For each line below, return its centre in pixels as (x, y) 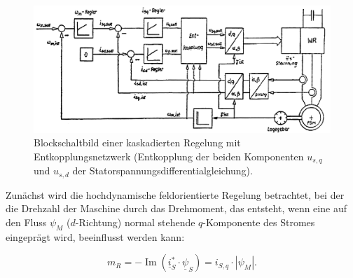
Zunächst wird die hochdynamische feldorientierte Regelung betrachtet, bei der (175, 194)
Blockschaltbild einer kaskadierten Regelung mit (137, 143)
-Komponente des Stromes (259, 222)
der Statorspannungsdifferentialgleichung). (162, 171)
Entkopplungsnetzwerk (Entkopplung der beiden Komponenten (169, 156)
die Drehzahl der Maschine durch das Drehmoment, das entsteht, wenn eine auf (176, 208)
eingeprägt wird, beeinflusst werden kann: (95, 236)
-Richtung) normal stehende (135, 222)
